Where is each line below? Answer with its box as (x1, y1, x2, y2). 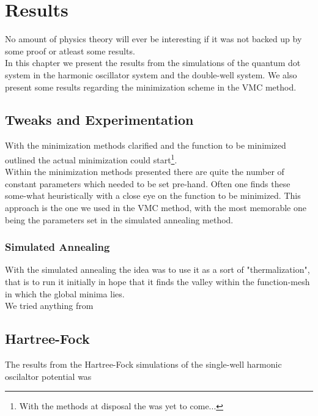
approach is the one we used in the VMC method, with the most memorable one (5, 201, 306, 214)
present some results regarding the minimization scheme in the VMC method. (5, 80, 297, 93)
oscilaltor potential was (5, 370, 92, 382)
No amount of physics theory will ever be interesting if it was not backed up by (5, 32, 302, 45)
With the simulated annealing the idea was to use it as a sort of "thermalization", (5, 263, 310, 276)
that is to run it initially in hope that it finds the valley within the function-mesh (5, 275, 310, 288)
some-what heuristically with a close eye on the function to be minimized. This (5, 189, 301, 202)
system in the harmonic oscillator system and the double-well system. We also (5, 68, 297, 81)
